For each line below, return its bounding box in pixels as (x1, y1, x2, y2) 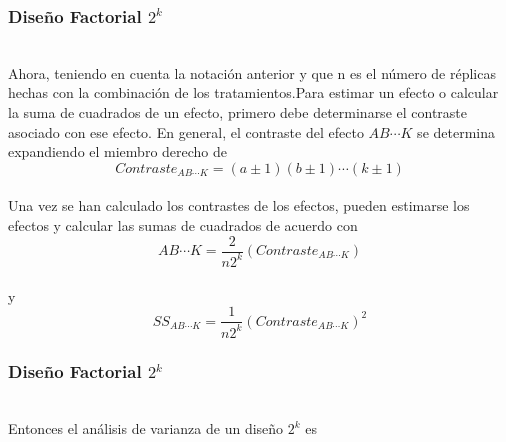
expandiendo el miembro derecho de (8, 141, 228, 162)
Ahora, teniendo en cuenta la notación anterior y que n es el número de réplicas (8, 62, 496, 83)
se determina (417, 121, 495, 142)
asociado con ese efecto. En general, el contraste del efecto (8, 121, 364, 142)
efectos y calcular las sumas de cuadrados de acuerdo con (8, 214, 358, 235)
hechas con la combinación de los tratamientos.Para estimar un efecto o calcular (8, 82, 499, 103)
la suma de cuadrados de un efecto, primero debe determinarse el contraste (8, 102, 468, 122)
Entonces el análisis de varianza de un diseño (8, 418, 284, 439)
